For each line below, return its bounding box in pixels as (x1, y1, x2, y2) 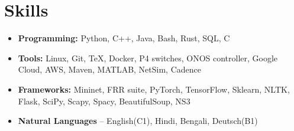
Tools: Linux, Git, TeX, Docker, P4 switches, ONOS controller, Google (18, 51, 278, 64)
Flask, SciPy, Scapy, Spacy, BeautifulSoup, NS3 (18, 94, 190, 107)
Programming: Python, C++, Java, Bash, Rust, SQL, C (18, 32, 230, 44)
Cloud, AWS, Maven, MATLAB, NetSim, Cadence (18, 63, 201, 76)
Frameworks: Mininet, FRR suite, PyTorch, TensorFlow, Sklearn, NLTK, (18, 83, 290, 95)
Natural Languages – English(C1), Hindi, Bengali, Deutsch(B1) (18, 114, 258, 127)
